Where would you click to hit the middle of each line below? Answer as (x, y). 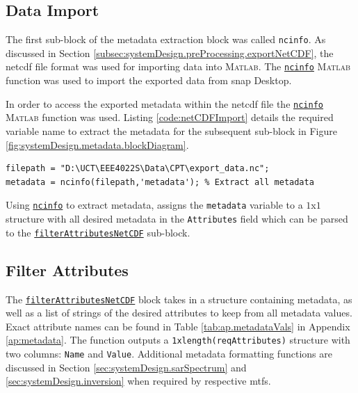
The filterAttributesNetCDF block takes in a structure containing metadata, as (179, 299)
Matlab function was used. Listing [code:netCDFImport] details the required (170, 117)
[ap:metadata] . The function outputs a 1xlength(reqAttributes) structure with (178, 340)
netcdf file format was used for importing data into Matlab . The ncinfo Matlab (178, 66)
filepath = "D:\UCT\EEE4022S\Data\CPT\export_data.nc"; (138, 169)
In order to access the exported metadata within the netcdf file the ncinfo (164, 103)
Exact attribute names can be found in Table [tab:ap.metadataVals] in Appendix (178, 326)
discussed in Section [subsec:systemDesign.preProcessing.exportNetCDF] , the (170, 53)
